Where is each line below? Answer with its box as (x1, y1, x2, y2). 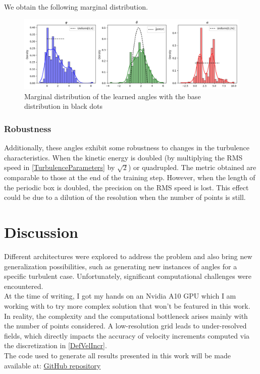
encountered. (4, 280, 43, 291)
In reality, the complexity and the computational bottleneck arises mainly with (4, 310, 248, 321)
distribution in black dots (24, 101, 103, 111)
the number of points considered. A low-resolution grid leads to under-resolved (4, 320, 247, 331)
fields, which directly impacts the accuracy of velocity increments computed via (4, 330, 250, 341)
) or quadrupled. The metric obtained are (128, 162, 256, 173)
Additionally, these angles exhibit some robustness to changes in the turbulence (4, 142, 249, 153)
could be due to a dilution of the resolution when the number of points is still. (4, 192, 246, 202)
